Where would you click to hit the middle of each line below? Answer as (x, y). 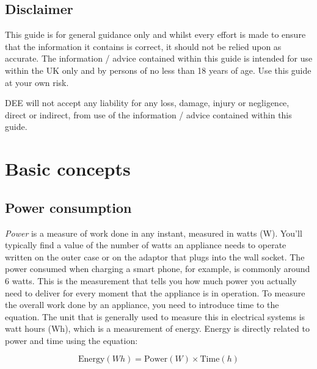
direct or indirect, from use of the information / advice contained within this (148, 114)
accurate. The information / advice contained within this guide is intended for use (159, 58)
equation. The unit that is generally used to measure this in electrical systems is (155, 316)
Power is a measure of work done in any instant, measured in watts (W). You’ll (154, 233)
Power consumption (68, 207)
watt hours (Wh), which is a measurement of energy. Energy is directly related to (157, 328)
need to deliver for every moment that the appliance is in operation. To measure (155, 292)
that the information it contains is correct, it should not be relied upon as (143, 46)
